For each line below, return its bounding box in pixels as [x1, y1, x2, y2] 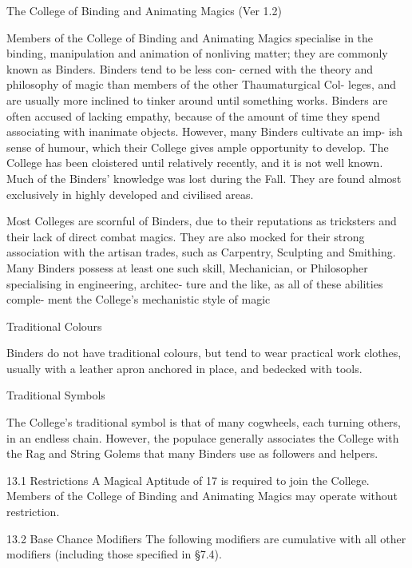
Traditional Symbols [6, 387, 105, 403]
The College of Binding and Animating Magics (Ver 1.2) [6, 2, 282, 18]
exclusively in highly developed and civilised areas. [6, 185, 254, 202]
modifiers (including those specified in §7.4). [6, 546, 222, 562]
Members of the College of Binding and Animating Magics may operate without [6, 487, 398, 504]
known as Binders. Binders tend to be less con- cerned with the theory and [6, 60, 374, 77]
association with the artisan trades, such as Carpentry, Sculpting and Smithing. [6, 244, 396, 260]
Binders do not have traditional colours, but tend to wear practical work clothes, [6, 344, 402, 361]
